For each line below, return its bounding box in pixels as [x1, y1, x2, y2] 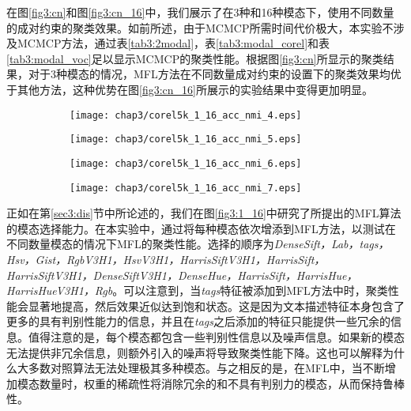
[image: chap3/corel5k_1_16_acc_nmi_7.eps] [70, 182, 302, 194]
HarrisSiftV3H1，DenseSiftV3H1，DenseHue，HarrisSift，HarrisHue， [6, 266, 358, 283]
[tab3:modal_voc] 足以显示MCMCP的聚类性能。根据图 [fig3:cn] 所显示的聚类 [6, 50, 383, 66]
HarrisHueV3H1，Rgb [6, 282, 113, 299]
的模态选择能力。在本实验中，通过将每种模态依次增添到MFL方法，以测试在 [6, 220, 396, 236]
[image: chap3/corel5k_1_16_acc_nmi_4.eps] [70, 109, 302, 121]
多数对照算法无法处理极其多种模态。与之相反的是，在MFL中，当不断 [28, 360, 385, 376]
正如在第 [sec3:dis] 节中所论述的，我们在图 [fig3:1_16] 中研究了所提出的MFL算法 [6, 205, 402, 221]
